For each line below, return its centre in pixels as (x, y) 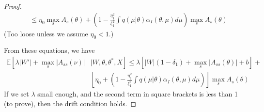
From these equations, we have (49, 50)
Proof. (13, 6)
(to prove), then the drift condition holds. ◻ (70, 103)
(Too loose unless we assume (46, 33)
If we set (16, 94)
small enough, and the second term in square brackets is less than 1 (138, 94)
